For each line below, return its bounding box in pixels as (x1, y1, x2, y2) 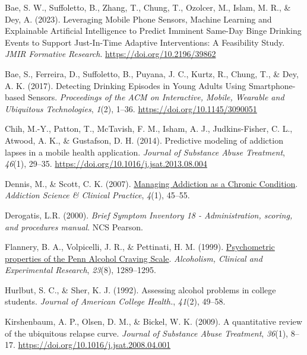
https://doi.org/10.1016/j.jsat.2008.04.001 (18, 338, 171, 351)
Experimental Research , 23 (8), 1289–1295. (5, 264, 156, 276)
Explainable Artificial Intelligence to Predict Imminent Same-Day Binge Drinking (5, 24, 302, 37)
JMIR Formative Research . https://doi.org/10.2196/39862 (5, 47, 216, 60)
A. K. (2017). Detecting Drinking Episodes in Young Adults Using (5, 79, 246, 91)
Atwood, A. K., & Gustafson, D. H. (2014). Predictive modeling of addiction (5, 134, 283, 146)
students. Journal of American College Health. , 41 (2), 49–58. (5, 295, 226, 308)
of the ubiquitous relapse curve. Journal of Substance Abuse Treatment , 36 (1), (5, 327, 289, 339)
